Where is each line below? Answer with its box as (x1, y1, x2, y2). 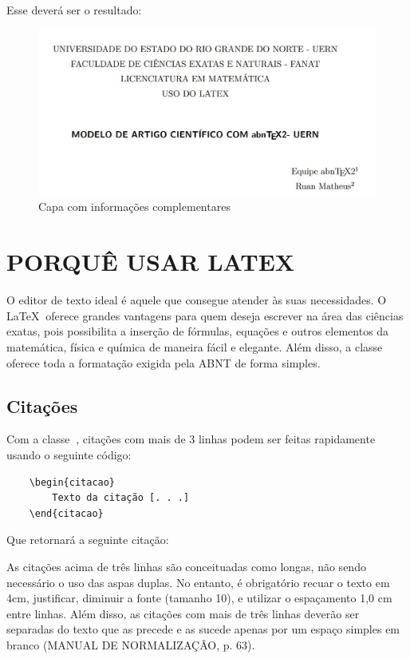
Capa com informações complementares (38, 198, 231, 215)
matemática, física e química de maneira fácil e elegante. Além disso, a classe (6, 338, 383, 355)
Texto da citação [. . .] (52, 492, 190, 504)
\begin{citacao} (29, 476, 116, 488)
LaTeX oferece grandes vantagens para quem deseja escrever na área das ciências (6, 307, 404, 324)
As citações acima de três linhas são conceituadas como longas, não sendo (6, 558, 366, 574)
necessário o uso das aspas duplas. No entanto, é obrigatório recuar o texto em (6, 574, 390, 590)
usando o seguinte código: (6, 446, 132, 462)
